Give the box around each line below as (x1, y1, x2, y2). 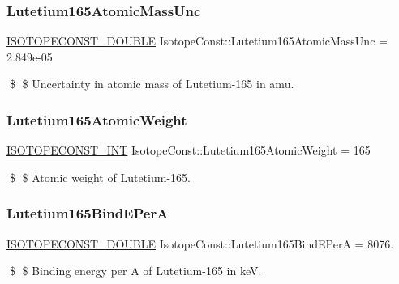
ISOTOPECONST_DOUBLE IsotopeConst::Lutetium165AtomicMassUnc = (6, 32, 388, 49)
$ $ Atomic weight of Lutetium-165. (9, 168, 191, 185)
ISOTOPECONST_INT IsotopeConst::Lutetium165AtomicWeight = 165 (6, 142, 371, 159)
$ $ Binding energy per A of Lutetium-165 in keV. (9, 262, 262, 279)
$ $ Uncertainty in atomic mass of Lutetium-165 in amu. (9, 75, 294, 92)
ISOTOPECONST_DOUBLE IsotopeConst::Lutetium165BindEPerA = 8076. (6, 235, 394, 252)
